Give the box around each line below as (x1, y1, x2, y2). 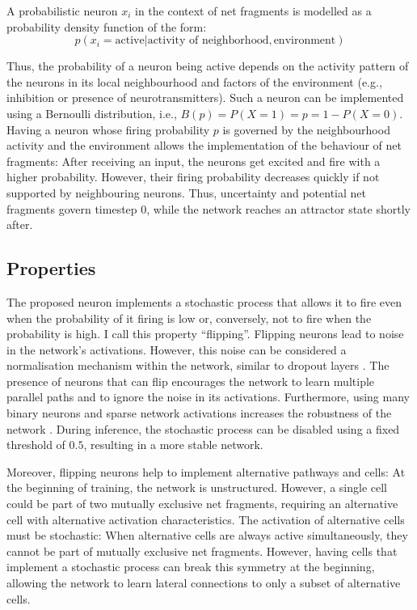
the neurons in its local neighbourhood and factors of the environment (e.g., (6, 73, 382, 90)
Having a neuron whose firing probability (6, 121, 210, 138)
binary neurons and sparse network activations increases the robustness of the (6, 405, 392, 421)
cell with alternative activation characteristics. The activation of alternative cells (6, 510, 405, 527)
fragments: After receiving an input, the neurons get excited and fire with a (6, 152, 381, 169)
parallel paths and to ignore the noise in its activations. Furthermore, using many (6, 388, 410, 405)
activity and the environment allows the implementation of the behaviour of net (6, 137, 402, 154)
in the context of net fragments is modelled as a (134, 2, 372, 19)
